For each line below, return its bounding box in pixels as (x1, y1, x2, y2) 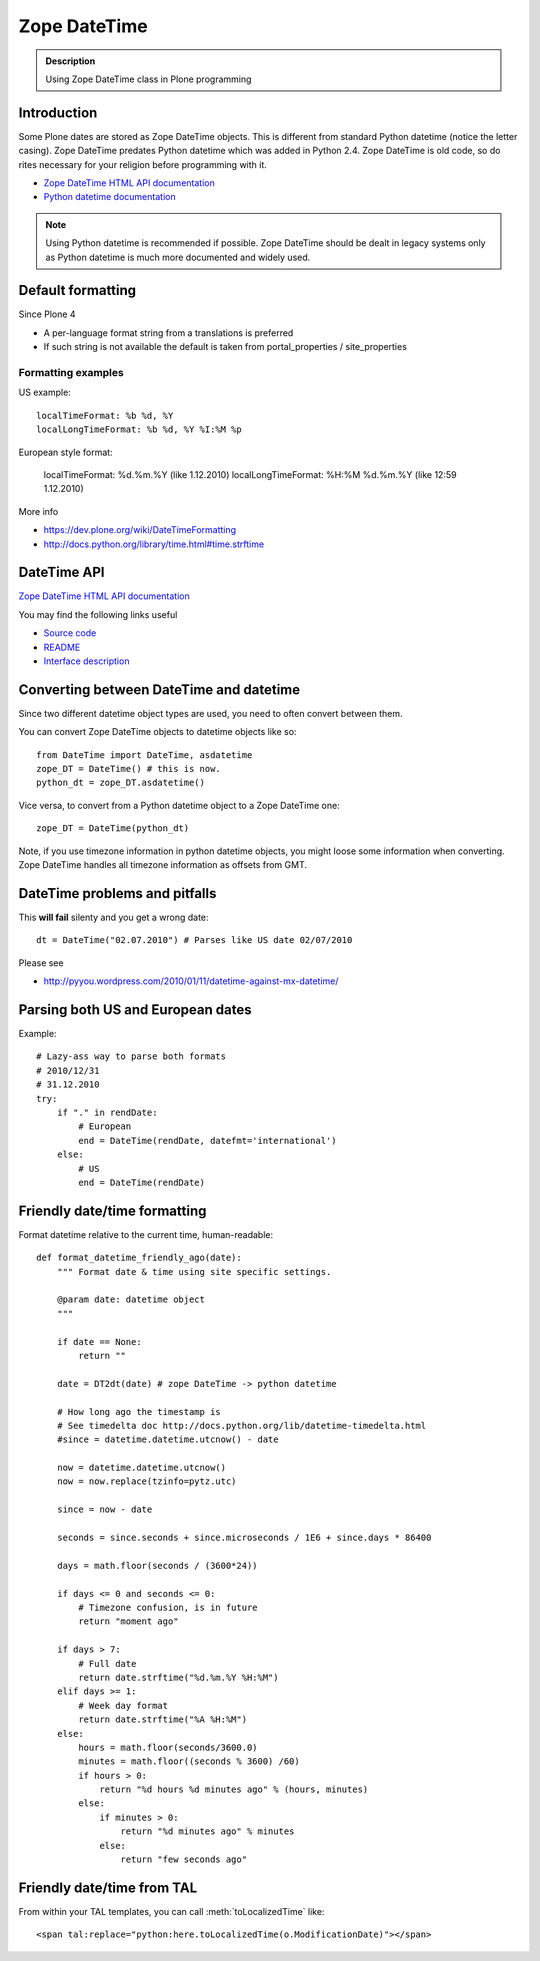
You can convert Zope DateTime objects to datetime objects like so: (18, 726, 297, 738)
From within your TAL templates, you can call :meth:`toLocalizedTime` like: (18, 1905, 325, 1917)
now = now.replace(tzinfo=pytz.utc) (56, 1476, 237, 1487)
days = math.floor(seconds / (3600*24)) (56, 1560, 259, 1571)
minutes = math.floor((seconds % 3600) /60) (78, 1756, 300, 1767)
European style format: (18, 446, 114, 458)
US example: (18, 386, 72, 399)
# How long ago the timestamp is (56, 1406, 222, 1417)
